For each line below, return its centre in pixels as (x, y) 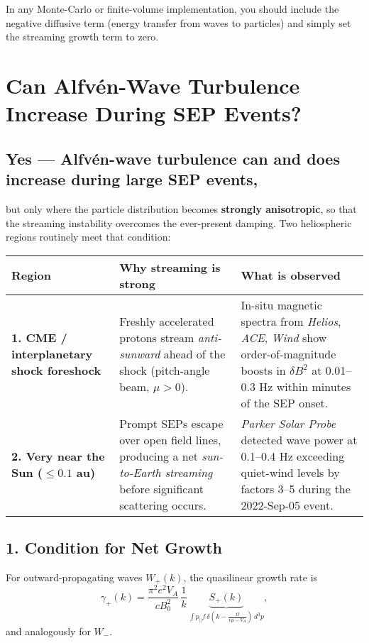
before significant (162, 488)
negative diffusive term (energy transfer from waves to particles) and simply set (178, 22)
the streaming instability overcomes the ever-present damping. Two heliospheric (179, 222)
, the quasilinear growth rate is (250, 577)
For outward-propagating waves (74, 577)
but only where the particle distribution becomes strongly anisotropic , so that (181, 208)
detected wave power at (299, 439)
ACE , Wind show (284, 337)
